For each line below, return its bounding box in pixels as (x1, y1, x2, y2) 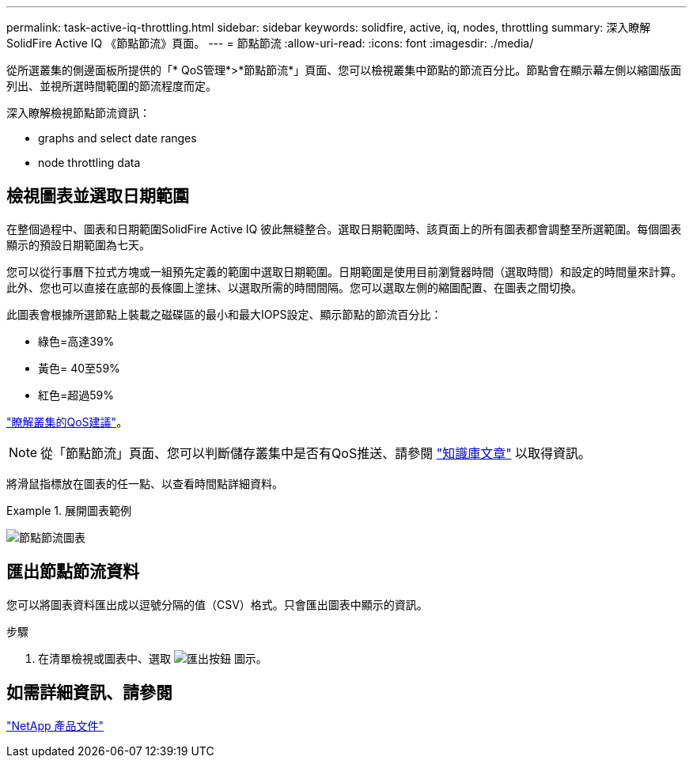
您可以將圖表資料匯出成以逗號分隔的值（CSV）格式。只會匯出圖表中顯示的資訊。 (6, 597, 428, 611)
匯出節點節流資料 (6, 562, 139, 582)
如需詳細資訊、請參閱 (6, 683, 172, 703)
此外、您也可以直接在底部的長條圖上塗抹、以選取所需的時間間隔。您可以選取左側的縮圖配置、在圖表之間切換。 (6, 280, 582, 294)
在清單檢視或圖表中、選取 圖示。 (38, 651, 267, 665)
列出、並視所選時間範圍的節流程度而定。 (6, 79, 217, 93)
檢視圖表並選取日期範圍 (6, 186, 189, 206)
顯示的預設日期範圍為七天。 (6, 237, 150, 252)
